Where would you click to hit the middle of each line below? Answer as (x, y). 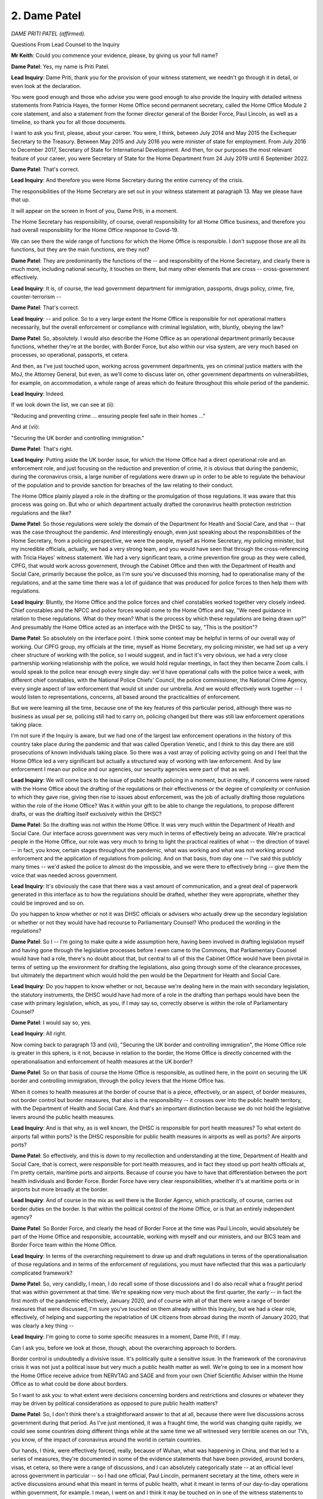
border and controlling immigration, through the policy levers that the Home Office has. (118, 1081)
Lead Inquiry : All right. (39, 1034)
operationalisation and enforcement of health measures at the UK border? (102, 1061)
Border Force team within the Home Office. (64, 1245)
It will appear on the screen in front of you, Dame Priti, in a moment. (95, 210)
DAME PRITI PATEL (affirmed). (48, 34)
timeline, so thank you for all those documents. (69, 122)
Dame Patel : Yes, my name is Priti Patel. (60, 67)
